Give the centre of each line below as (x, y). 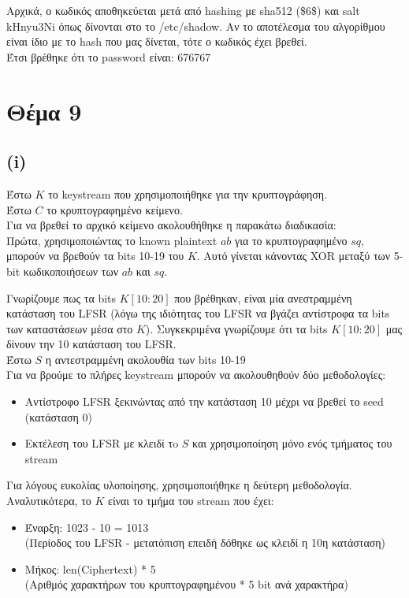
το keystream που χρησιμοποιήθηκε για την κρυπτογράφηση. (188, 193)
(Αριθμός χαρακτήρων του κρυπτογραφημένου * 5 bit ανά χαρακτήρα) (186, 584)
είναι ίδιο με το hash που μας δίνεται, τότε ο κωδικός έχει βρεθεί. (157, 41)
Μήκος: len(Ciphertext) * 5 (90, 568)
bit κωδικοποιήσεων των (63, 271)
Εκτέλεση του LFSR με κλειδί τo (102, 443)
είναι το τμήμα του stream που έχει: (191, 501)
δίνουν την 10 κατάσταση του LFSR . (91, 344)
